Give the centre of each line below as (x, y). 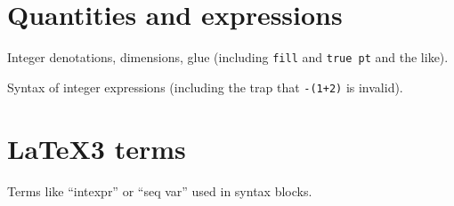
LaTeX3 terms (97, 148)
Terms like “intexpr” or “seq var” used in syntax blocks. (160, 190)
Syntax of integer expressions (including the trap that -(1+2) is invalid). (205, 87)
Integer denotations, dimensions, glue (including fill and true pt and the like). (228, 57)
